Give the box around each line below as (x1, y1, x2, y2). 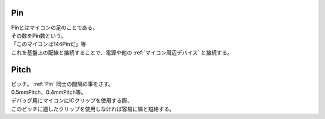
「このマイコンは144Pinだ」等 (11, 41, 87, 48)
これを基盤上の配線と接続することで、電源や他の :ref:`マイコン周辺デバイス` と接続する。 (11, 48, 233, 56)
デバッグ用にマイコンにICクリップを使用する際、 (11, 97, 132, 104)
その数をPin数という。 (11, 32, 66, 39)
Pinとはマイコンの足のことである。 (11, 24, 99, 31)
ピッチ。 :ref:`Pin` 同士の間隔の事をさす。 (11, 80, 114, 87)
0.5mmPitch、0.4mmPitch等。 (11, 89, 87, 96)
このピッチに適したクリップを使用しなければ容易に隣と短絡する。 (11, 105, 175, 112)
